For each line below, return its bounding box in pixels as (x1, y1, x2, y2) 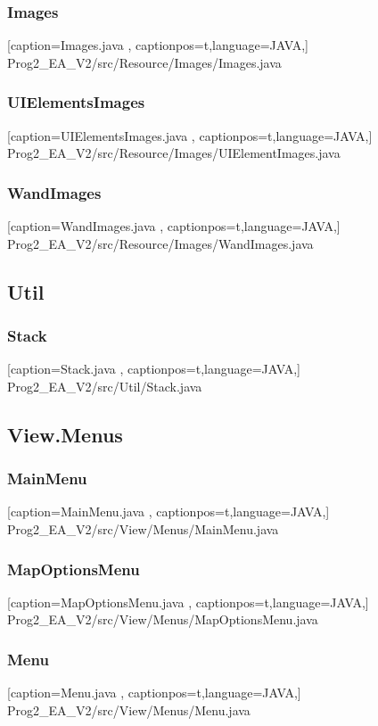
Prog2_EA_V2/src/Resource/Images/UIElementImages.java (7, 144, 341, 162)
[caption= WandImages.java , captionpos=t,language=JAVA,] (7, 217, 341, 235)
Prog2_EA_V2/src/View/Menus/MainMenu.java (7, 520, 279, 538)
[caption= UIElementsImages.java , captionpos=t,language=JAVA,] (7, 126, 373, 144)
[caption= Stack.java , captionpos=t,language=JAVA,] (7, 359, 300, 378)
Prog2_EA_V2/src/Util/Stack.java (7, 376, 202, 395)
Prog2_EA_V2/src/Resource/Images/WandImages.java (7, 234, 314, 252)
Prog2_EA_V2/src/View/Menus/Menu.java (7, 700, 251, 719)
